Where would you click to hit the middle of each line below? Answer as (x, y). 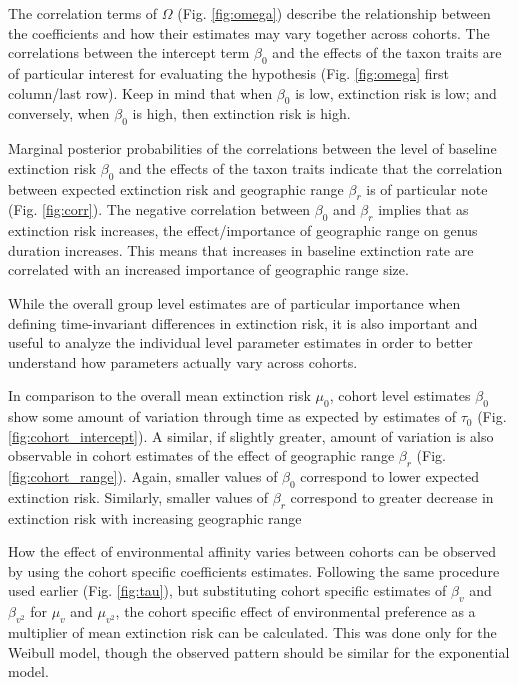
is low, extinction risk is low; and (396, 92)
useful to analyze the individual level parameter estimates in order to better (240, 342)
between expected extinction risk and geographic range (176, 188)
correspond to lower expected (390, 476)
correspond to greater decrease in (392, 496)
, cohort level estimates (400, 395)
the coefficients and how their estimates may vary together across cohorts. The (249, 32)
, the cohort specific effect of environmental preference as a (295, 611)
